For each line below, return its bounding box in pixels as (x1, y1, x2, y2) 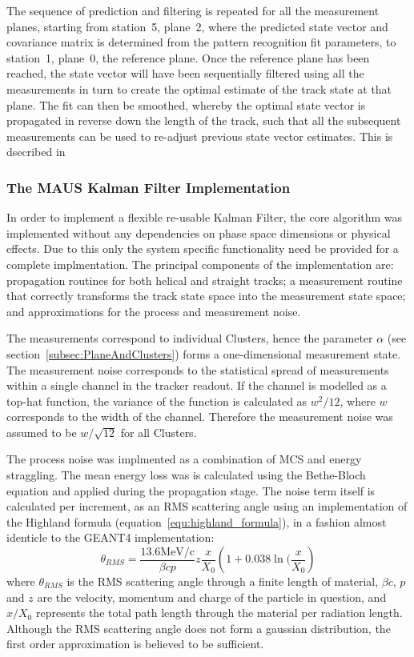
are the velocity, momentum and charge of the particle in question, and (37, 588, 387, 605)
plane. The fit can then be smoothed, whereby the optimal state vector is (6, 96, 366, 113)
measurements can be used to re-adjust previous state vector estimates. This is (6, 127, 393, 144)
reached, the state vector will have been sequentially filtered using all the (6, 65, 364, 82)
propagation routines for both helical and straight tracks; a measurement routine (6, 271, 403, 288)
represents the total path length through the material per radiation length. (35, 604, 403, 621)
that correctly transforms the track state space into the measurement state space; (6, 287, 406, 304)
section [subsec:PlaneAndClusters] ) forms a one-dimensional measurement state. (6, 345, 401, 362)
